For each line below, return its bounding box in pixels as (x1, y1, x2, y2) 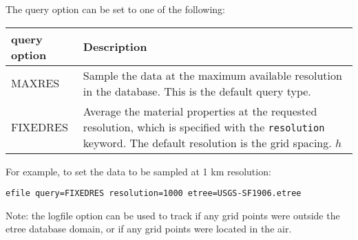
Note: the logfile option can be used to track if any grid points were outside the (6, 208, 340, 222)
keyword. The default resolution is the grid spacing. (83, 134, 332, 151)
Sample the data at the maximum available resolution (83, 67, 342, 83)
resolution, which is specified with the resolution (83, 118, 325, 135)
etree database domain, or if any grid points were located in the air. (6, 221, 292, 236)
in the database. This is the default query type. (83, 83, 311, 99)
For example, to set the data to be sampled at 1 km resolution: (6, 164, 271, 178)
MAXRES (11, 75, 60, 91)
